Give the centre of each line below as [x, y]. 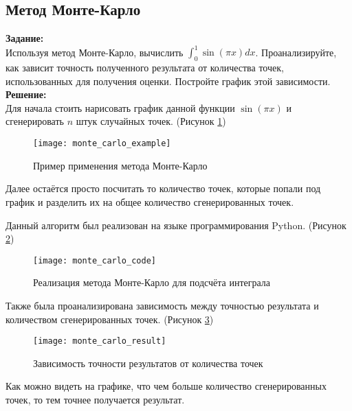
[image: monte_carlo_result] [100, 341]
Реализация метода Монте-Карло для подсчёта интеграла [152, 282]
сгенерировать [35, 121]
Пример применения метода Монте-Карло [120, 165]
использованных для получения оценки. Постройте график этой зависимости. [168, 81]
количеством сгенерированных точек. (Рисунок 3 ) [110, 319]
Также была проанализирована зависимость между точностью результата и [162, 305]
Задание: [25, 38]
